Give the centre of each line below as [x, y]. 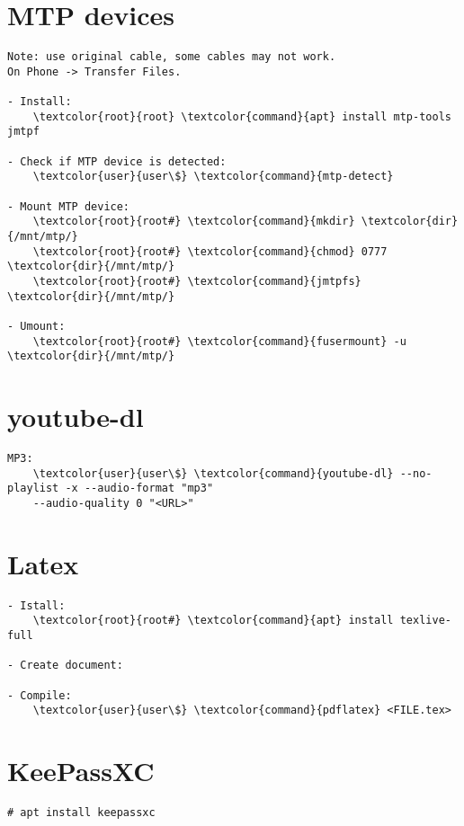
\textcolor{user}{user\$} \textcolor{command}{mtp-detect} [213, 177]
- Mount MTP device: [69, 206]
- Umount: [36, 326]
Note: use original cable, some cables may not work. [172, 57]
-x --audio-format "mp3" [139, 488]
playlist [33, 488]
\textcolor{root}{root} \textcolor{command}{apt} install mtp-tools [242, 116]
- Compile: [40, 695]
